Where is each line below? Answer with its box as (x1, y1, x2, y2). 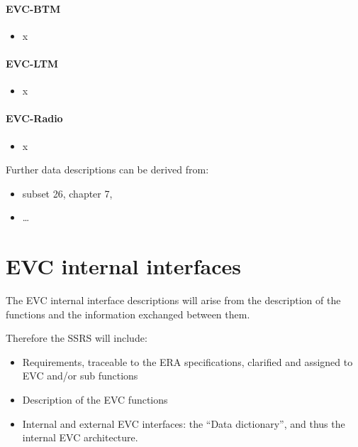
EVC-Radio (6, 111, 63, 126)
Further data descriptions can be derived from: (6, 162, 209, 177)
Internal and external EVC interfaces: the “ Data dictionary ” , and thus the (22, 416, 345, 431)
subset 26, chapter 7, (22, 185, 113, 200)
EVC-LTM (6, 55, 59, 70)
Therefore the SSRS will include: (6, 330, 147, 345)
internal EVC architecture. (22, 430, 138, 445)
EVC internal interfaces (6, 252, 241, 281)
